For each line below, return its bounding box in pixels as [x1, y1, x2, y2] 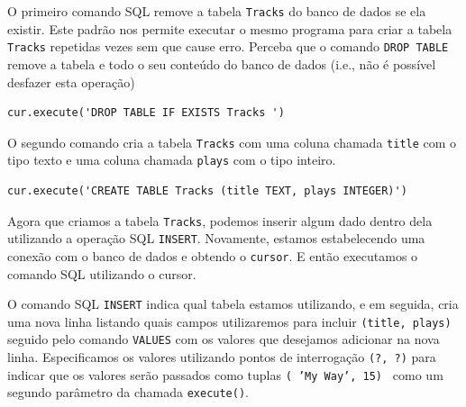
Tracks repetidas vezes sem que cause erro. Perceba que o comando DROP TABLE [7, 37, 449, 56]
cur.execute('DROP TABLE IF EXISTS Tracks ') [7, 106, 285, 120]
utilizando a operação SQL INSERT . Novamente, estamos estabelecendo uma [7, 229, 425, 248]
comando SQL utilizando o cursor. [7, 264, 196, 283]
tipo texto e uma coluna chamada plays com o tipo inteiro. [7, 150, 336, 169]
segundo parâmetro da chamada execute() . [7, 383, 249, 402]
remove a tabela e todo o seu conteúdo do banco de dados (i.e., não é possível [7, 54, 436, 73]
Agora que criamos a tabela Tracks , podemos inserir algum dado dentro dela [7, 211, 433, 230]
